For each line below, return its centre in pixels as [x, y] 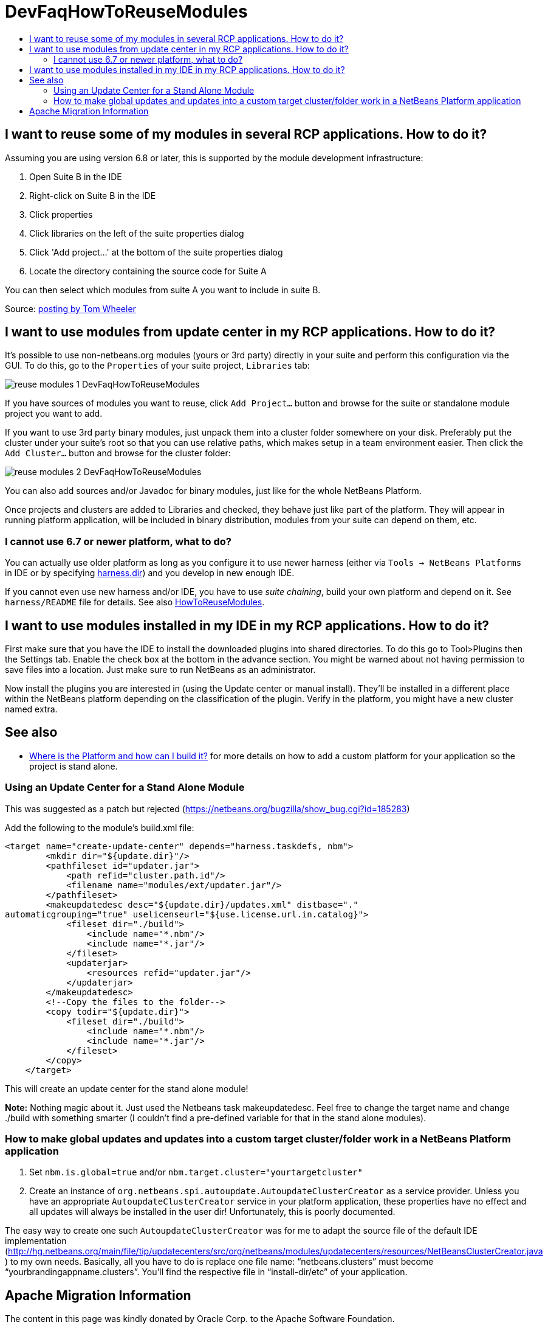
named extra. [31, 709]
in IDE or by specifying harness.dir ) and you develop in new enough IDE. [150, 573]
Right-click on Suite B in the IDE [93, 195]
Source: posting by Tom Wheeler [70, 308]
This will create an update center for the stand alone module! [127, 1088]
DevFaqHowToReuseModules [126, 12]
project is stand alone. [74, 766]
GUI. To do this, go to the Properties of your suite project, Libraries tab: [157, 366]
